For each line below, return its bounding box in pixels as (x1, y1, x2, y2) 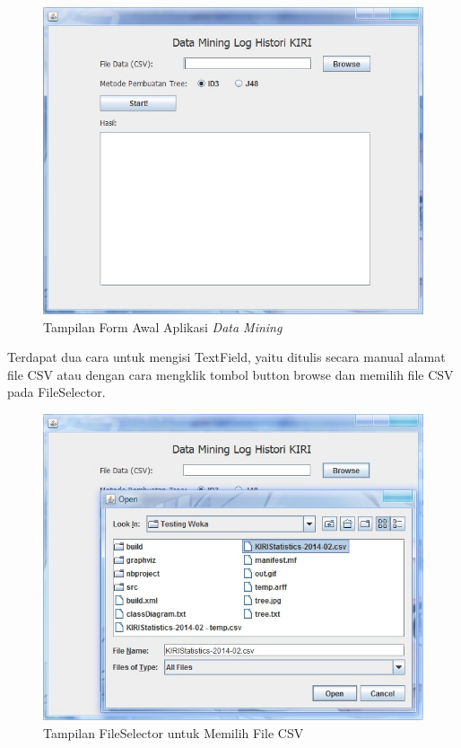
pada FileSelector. (7, 383, 106, 401)
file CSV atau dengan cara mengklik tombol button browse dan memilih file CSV (7, 365, 454, 383)
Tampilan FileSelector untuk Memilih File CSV (43, 723, 304, 742)
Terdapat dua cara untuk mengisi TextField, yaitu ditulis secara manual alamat (7, 348, 446, 366)
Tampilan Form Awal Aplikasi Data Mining (43, 317, 283, 336)
